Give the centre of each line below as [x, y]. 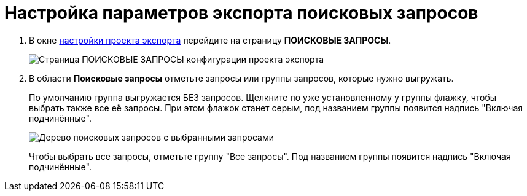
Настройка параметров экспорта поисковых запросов [241, 13]
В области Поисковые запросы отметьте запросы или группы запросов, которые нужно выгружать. [241, 78]
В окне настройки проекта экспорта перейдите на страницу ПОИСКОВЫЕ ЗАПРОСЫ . [210, 40]
